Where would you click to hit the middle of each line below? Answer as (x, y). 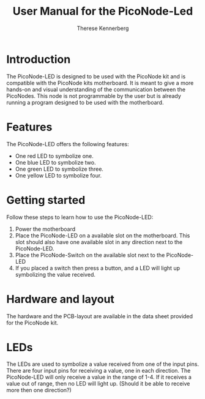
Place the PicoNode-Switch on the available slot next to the (90, 255)
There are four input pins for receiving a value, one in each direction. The (99, 371)
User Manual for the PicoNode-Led (103, 11)
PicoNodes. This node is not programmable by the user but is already (94, 95)
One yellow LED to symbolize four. (58, 175)
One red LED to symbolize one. (54, 156)
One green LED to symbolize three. (59, 169)
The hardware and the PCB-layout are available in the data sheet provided (100, 316)
